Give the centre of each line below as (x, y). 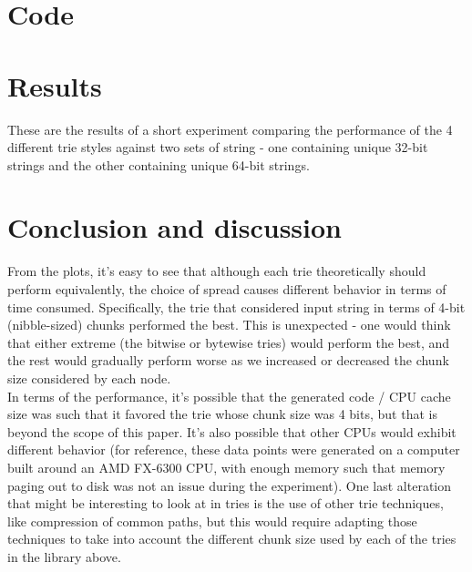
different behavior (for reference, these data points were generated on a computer (234, 449)
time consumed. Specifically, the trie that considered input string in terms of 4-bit (236, 306)
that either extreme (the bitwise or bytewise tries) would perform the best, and (229, 342)
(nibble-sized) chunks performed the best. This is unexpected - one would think (229, 325)
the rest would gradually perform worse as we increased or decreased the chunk (228, 360)
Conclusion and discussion (174, 227)
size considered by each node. (89, 378)
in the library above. (64, 556)
